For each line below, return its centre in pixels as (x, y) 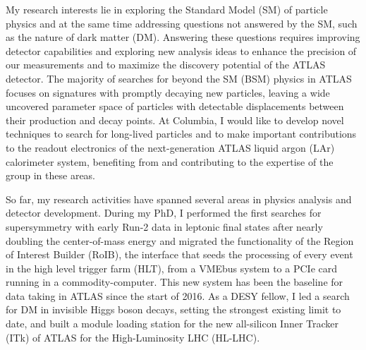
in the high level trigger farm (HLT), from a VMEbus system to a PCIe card (171, 268)
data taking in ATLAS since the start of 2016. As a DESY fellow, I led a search (178, 295)
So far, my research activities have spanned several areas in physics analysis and (179, 199)
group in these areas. (51, 175)
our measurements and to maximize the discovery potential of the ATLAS (166, 65)
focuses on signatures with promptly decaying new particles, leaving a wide (168, 92)
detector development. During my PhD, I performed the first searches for (164, 213)
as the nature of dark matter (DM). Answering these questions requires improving (183, 37)
